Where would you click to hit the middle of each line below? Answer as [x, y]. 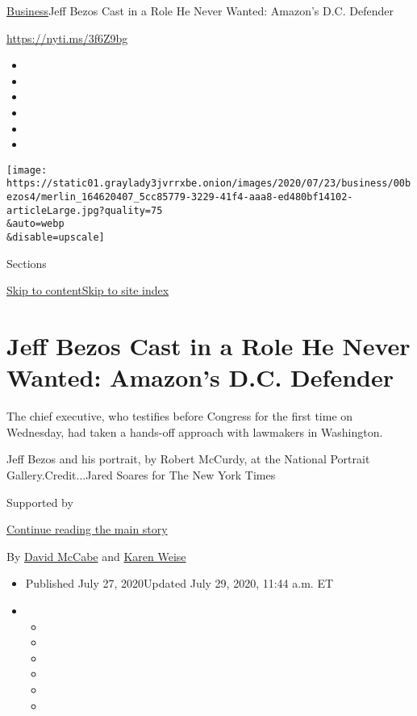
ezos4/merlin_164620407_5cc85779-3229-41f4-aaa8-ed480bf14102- [180, 197]
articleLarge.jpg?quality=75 [85, 210]
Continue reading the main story [87, 529]
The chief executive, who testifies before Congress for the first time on [180, 416]
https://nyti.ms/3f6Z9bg [67, 38]
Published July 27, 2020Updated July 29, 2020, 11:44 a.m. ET [179, 583]
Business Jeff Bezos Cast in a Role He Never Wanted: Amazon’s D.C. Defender [200, 10]
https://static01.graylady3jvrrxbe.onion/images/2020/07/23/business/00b [209, 184]
